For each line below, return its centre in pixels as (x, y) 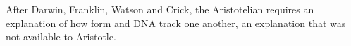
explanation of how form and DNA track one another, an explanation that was (176, 23)
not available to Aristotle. (61, 37)
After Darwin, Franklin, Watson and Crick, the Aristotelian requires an (160, 9)
